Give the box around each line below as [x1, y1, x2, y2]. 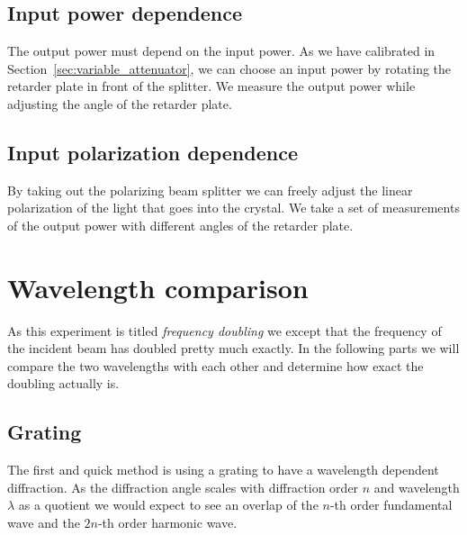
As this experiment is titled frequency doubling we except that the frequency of [7, 321, 442, 340]
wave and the [7, 513, 80, 532]
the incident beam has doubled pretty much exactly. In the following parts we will [7, 339, 460, 358]
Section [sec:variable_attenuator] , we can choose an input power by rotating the [7, 59, 452, 77]
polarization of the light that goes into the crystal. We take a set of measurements [7, 198, 460, 217]
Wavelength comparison [7, 268, 309, 305]
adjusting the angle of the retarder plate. [7, 94, 232, 113]
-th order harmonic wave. [97, 513, 238, 532]
